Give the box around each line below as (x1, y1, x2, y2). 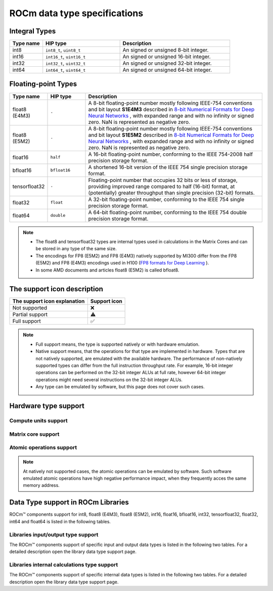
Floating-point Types (9, 80, 77, 88)
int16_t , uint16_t (45, 53, 86, 60)
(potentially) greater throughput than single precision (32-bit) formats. (88, 189, 255, 196)
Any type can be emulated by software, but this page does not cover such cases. (35, 384, 205, 390)
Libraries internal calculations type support (9, 561, 118, 568)
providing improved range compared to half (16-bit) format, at (88, 183, 235, 190)
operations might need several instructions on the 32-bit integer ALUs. (35, 377, 183, 383)
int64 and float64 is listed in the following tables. (9, 518, 111, 524)
